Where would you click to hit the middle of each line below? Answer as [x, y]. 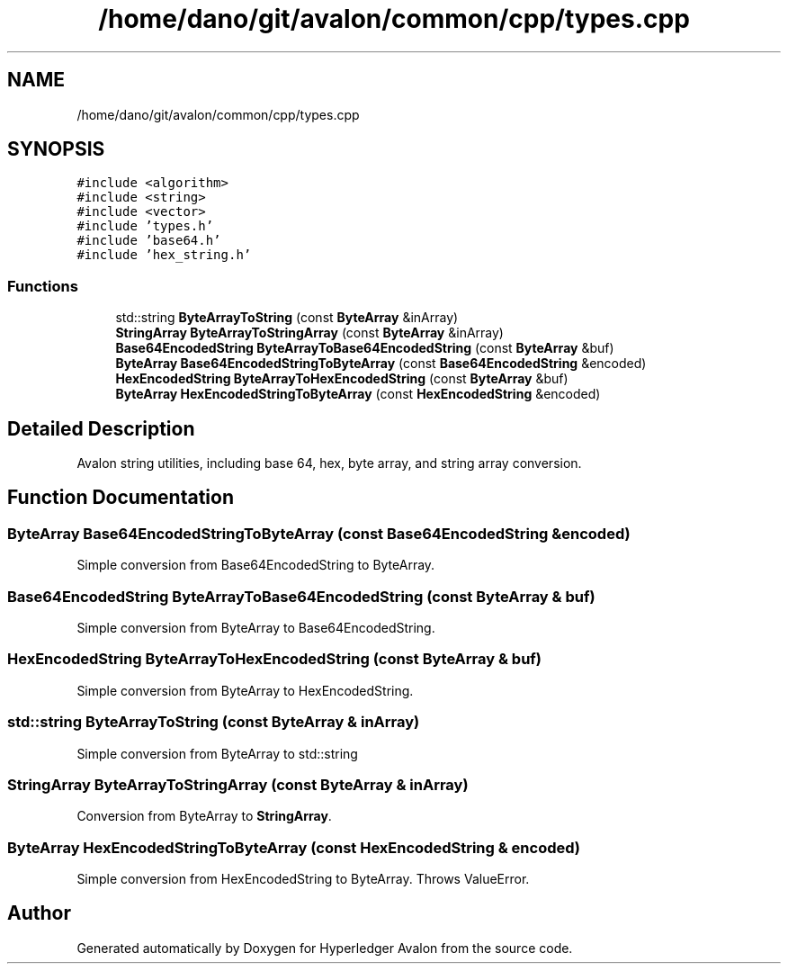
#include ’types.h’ [145, 226]
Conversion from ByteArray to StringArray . [204, 816]
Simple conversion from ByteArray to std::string [217, 753]
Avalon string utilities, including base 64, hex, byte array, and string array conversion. [329, 463]
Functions [43, 286]
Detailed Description [101, 428]
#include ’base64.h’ [149, 241]
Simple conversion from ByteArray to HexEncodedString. [245, 690]
